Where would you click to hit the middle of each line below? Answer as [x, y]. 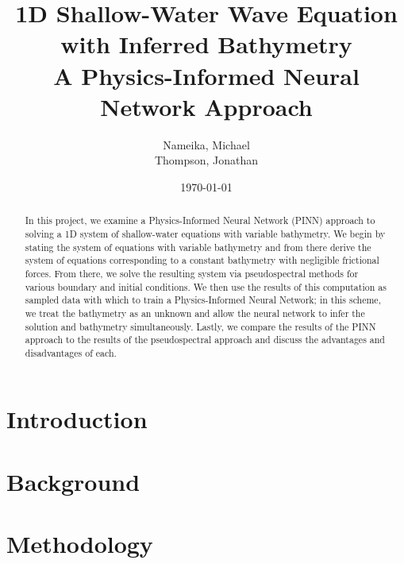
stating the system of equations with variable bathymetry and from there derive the [198, 247]
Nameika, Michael [206, 144]
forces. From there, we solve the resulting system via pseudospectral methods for [192, 273]
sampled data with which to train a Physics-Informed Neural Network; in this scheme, [203, 300]
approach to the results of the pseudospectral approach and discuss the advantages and [205, 340]
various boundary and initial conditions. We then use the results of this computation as [206, 286]
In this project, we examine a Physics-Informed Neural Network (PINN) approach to [200, 220]
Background [73, 481]
